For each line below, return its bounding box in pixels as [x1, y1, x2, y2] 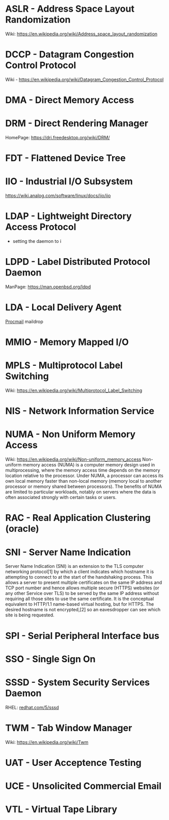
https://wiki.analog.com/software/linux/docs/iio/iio [5, 192, 111, 199]
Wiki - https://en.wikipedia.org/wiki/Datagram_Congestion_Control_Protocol [5, 76, 164, 82]
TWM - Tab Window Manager [5, 722, 132, 734]
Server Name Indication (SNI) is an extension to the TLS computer [5, 563, 144, 569]
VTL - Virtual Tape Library [5, 804, 118, 815]
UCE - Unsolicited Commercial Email [5, 780, 162, 791]
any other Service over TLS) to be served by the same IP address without [5, 590, 159, 597]
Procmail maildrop [5, 318, 43, 325]
